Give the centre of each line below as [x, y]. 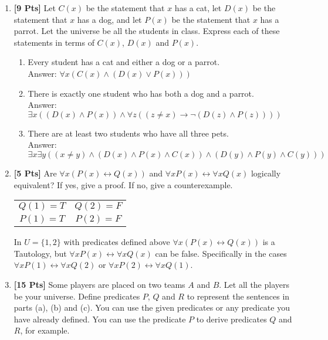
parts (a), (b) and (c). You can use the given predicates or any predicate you [152, 307]
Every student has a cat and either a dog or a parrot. [124, 62]
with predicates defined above [117, 242]
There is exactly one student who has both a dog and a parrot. [141, 93]
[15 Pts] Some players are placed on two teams [99, 284]
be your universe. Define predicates [77, 296]
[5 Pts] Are [35, 173]
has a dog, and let [109, 19]
